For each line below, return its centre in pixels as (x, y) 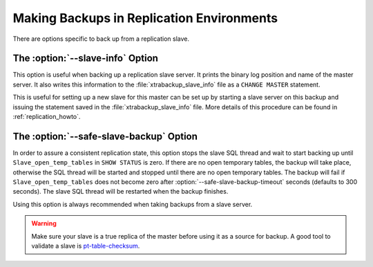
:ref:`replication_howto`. (47, 117)
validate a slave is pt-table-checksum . (86, 246)
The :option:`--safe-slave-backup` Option (105, 136)
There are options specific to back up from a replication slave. (101, 39)
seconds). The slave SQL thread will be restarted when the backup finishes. (121, 192)
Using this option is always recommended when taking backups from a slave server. (133, 204)
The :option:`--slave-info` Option (86, 58)
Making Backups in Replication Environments (145, 18)
